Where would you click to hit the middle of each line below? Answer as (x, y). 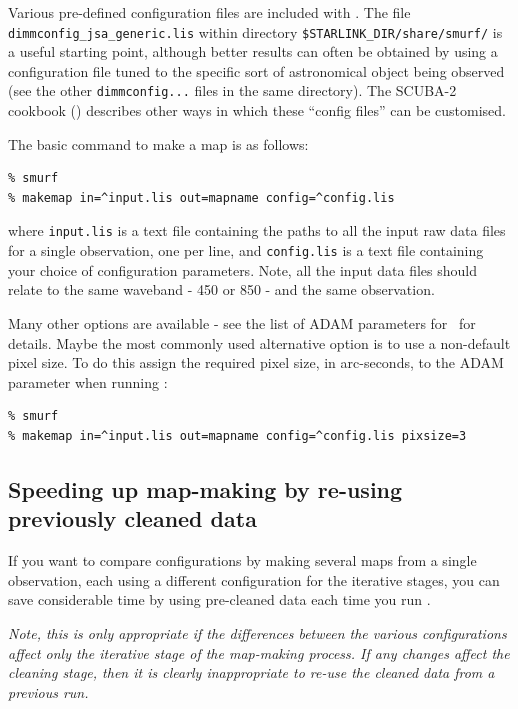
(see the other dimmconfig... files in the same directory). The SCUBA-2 (232, 90)
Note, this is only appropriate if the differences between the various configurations (257, 632)
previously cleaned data (132, 518)
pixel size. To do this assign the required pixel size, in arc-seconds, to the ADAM (256, 362)
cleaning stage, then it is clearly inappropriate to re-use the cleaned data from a (251, 672)
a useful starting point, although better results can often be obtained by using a (253, 51)
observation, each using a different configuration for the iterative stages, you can (254, 579)
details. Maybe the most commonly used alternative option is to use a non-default (259, 342)
